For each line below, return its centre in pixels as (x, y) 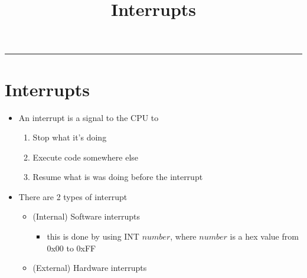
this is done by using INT (93, 236)
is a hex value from (264, 236)
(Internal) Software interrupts (86, 216)
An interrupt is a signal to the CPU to (89, 117)
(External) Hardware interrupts (90, 268)
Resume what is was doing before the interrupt (118, 177)
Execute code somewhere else (86, 157)
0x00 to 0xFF (71, 248)
